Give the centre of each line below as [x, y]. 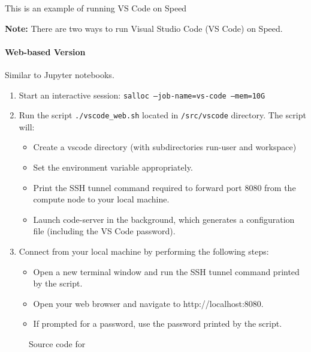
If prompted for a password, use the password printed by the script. [158, 323]
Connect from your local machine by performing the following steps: [144, 251]
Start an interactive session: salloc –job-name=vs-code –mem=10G [142, 95]
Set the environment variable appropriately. [113, 167]
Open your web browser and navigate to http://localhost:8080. [148, 303]
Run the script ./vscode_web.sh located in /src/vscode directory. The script [162, 115]
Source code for [57, 344]
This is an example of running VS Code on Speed [96, 8]
